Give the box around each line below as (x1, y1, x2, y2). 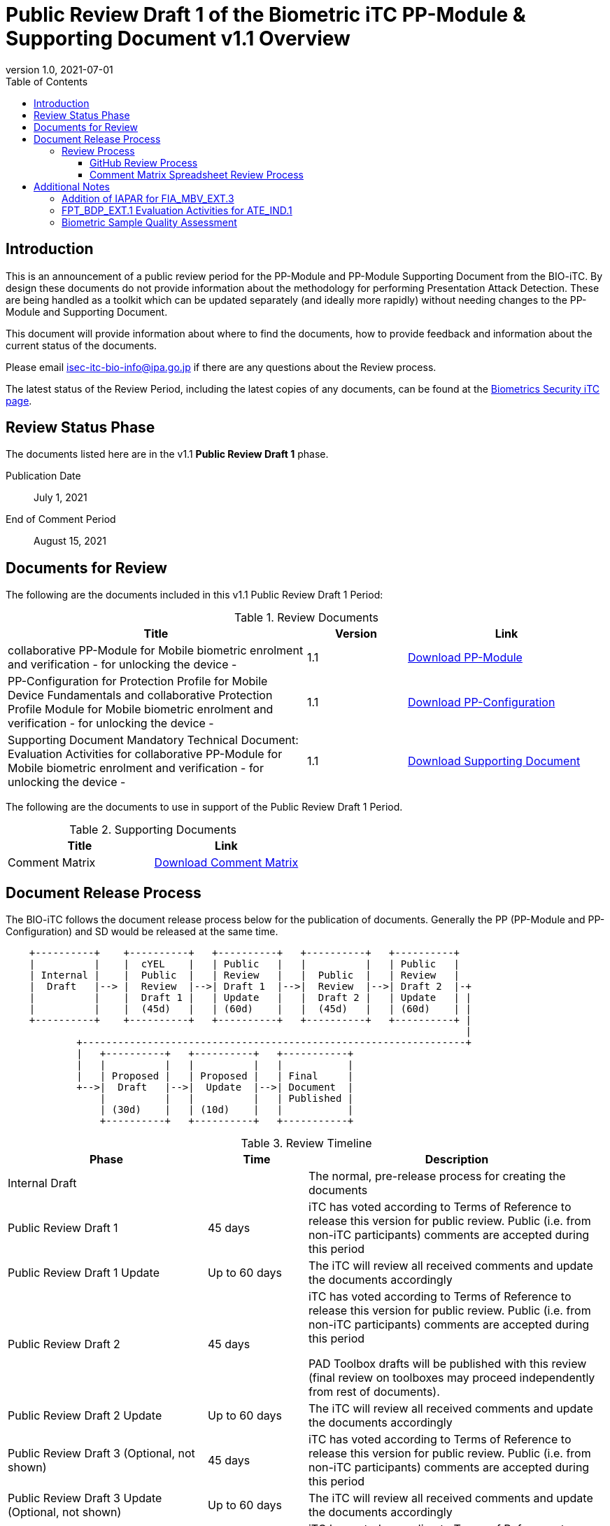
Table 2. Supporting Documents (69, 822, 236, 837)
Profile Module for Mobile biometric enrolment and (8, 702, 274, 717)
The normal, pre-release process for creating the (308, 1169, 566, 1184)
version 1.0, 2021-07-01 (6, 63, 113, 76)
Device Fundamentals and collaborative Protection (8, 688, 273, 703)
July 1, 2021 (34, 491, 87, 504)
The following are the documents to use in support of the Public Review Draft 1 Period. (6, 801, 403, 813)
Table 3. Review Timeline (241, 1136, 372, 1151)
